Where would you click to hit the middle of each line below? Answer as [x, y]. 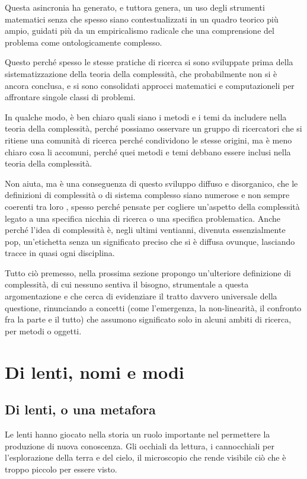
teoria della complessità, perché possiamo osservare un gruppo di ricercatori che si [153, 128]
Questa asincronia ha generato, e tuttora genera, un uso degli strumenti [135, 7]
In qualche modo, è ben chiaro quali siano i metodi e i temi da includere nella [146, 116]
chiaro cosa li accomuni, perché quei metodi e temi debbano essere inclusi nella [148, 151]
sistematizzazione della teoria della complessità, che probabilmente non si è [141, 73]
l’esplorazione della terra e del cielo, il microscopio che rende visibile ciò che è [145, 457]
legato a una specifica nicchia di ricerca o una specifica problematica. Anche [143, 218]
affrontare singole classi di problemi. [70, 97]
